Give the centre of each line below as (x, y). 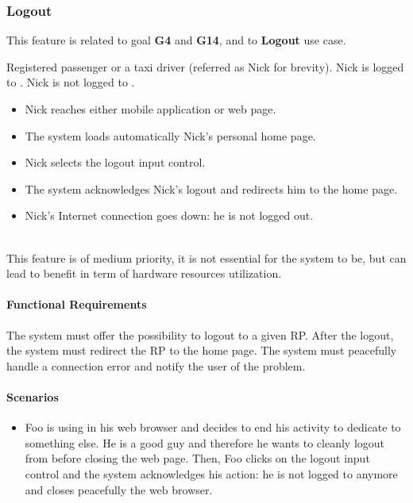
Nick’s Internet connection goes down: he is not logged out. (169, 215)
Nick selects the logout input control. (115, 162)
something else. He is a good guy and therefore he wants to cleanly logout (205, 442)
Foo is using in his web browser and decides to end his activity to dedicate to (213, 427)
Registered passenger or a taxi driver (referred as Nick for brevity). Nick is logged (205, 66)
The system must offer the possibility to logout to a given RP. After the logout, (200, 334)
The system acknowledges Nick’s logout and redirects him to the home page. (211, 188)
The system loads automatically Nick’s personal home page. (170, 135)
